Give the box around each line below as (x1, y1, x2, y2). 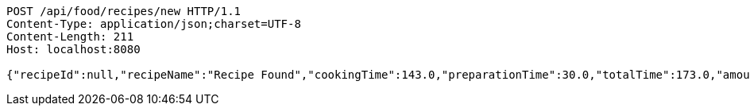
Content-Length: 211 (6, 30, 134, 43)
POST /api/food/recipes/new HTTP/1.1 (6, 5, 242, 17)
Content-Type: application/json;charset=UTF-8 (6, 17, 301, 30)
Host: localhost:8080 (6, 43, 141, 56)
